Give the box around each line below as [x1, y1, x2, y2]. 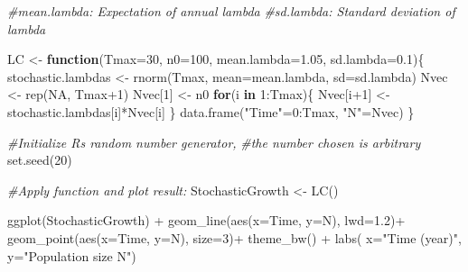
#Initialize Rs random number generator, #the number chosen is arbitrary [7, 132, 421, 151]
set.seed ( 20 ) [7, 150, 72, 169]
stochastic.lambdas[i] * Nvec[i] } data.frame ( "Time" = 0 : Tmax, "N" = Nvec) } [7, 102, 415, 121]
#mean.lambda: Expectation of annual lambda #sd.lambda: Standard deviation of [7, 2, 455, 20]
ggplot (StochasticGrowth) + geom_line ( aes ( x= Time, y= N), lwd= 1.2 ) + [7, 211, 406, 230]
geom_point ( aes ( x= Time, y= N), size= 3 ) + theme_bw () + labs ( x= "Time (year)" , [7, 228, 462, 247]
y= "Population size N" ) [7, 246, 136, 265]
